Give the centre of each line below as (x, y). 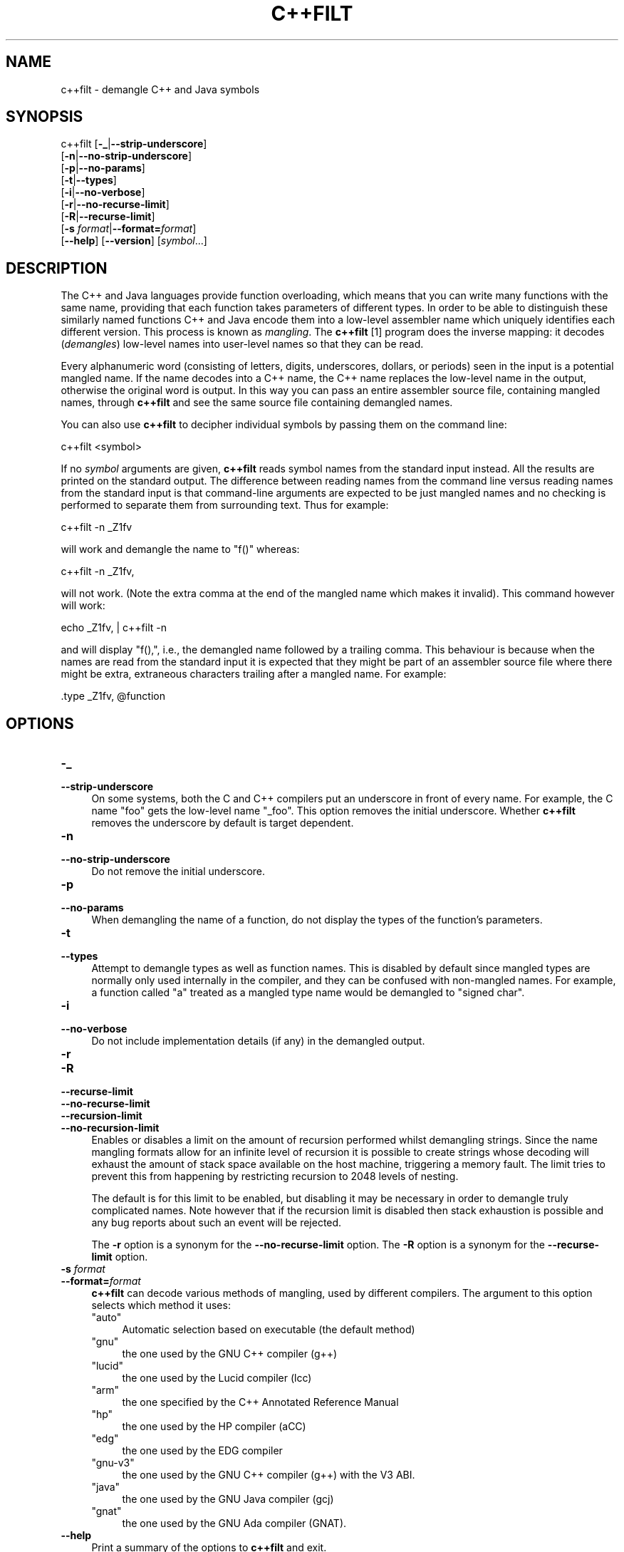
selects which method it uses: (161, 1305)
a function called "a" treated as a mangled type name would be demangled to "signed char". (308, 993)
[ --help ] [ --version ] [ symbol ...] (134, 241)
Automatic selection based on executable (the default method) (269, 1330)
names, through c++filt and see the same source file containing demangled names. (257, 403)
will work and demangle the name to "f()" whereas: (180, 549)
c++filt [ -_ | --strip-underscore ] (134, 144)
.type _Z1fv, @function (113, 696)
